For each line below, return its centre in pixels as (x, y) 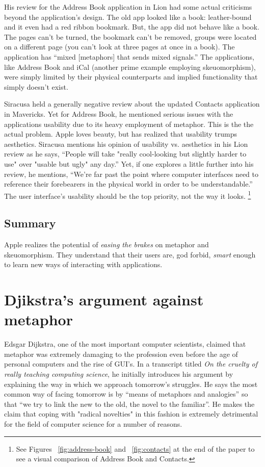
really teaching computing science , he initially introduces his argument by (119, 374)
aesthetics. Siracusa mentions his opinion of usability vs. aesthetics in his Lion (126, 144)
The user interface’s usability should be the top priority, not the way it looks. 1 (128, 195)
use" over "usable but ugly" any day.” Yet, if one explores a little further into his (129, 163)
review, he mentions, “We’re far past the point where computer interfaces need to (131, 174)
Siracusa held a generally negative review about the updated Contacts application (132, 104)
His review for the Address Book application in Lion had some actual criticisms (128, 7)
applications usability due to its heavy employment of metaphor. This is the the (129, 124)
